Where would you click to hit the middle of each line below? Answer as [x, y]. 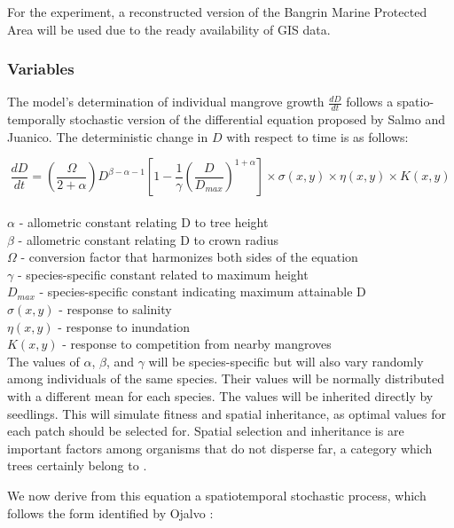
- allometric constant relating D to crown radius [148, 239]
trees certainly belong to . [77, 465]
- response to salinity [115, 308]
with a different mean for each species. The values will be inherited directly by [220, 395]
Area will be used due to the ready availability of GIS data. [169, 29]
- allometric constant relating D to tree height [144, 222]
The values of [43, 361]
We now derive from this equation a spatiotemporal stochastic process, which [217, 495]
